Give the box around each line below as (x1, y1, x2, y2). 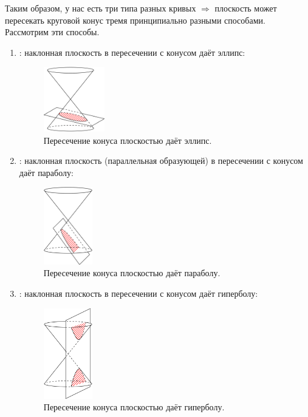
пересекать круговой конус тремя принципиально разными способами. (5, 13, 265, 26)
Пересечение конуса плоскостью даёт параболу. (43, 266, 221, 279)
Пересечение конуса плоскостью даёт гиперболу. (43, 401, 225, 413)
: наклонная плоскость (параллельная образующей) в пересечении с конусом (19, 154, 303, 167)
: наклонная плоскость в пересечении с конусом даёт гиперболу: (19, 286, 258, 299)
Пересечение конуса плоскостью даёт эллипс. (43, 134, 212, 146)
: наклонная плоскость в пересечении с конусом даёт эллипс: (19, 46, 245, 58)
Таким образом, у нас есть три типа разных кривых (5, 2, 196, 14)
